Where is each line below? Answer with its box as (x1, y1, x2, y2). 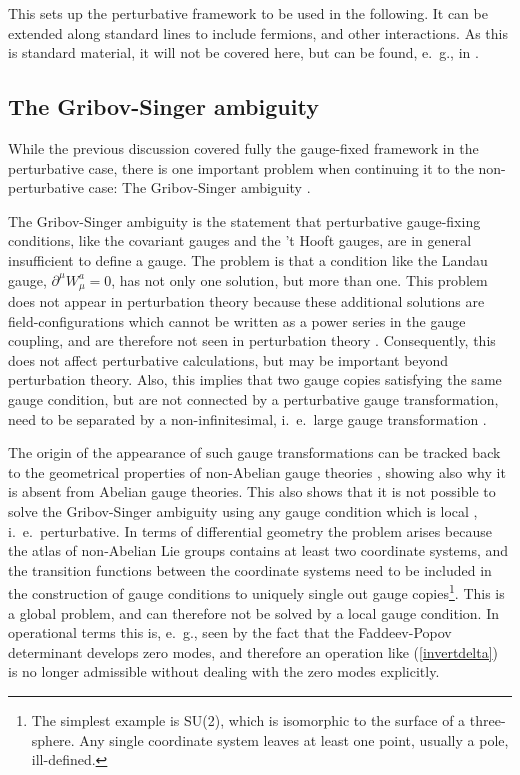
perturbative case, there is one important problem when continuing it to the (8, 157, 474, 178)
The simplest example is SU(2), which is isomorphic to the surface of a (31, 709, 466, 730)
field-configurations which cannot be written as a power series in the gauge (8, 310, 466, 331)
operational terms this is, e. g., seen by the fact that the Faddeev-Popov (8, 622, 452, 643)
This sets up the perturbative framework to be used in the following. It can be (8, 3, 488, 23)
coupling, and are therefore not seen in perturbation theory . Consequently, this (8, 330, 496, 351)
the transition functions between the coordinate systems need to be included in (8, 559, 492, 580)
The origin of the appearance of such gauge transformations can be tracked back (8, 442, 501, 463)
